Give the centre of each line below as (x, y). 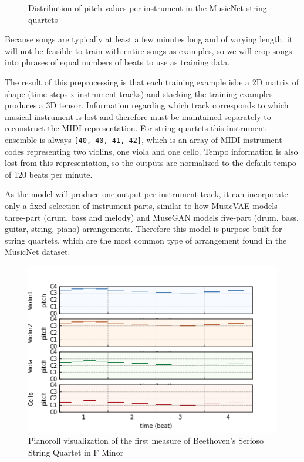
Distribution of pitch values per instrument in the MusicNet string (148, 8)
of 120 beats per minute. (49, 174)
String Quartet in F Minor (76, 452)
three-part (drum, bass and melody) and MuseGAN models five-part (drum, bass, (152, 217)
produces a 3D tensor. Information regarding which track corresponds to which (147, 105)
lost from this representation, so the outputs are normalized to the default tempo (151, 163)
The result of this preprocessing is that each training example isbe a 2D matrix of (152, 82)
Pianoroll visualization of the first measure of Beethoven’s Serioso (146, 441)
